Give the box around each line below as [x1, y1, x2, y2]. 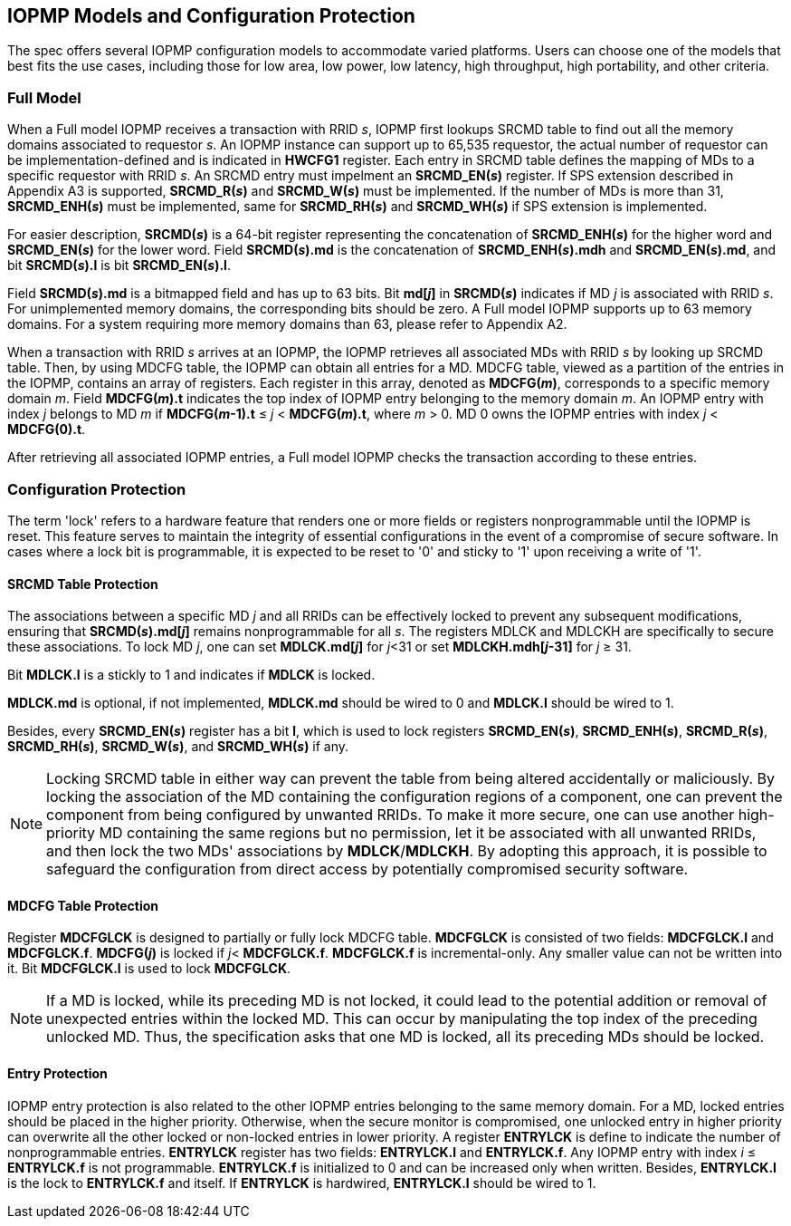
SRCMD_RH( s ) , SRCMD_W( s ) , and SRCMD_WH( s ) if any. [7, 738, 349, 755]
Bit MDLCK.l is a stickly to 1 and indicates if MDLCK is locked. [7, 667, 376, 683]
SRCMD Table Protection [7, 575, 158, 592]
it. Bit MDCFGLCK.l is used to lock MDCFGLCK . [7, 961, 291, 977]
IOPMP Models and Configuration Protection [7, 5, 415, 27]
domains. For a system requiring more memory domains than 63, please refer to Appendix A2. [7, 316, 567, 333]
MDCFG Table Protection [7, 897, 159, 913]
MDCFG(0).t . [7, 421, 86, 438]
